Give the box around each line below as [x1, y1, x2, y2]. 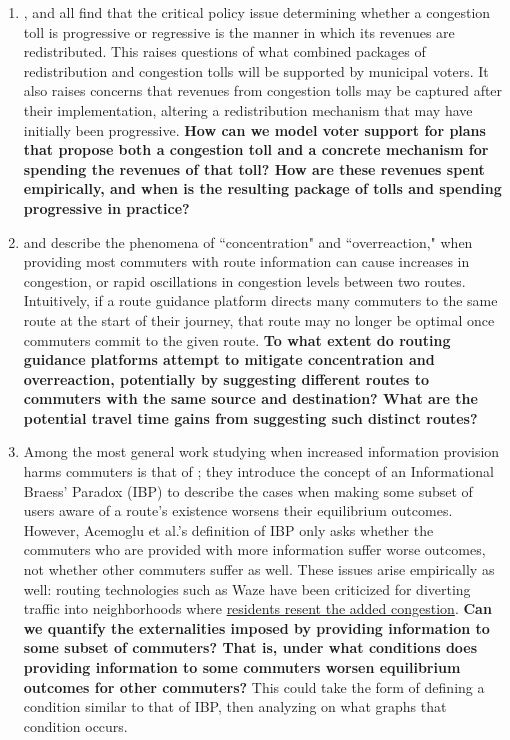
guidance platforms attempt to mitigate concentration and [23, 349, 435, 370]
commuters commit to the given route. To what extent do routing [23, 329, 451, 350]
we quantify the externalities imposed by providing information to [23, 617, 490, 638]
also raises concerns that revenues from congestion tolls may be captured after [23, 80, 503, 101]
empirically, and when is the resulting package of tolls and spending [23, 178, 502, 199]
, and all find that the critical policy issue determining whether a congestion [23, 2, 491, 22]
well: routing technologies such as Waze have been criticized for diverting [23, 578, 471, 599]
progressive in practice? [23, 197, 190, 218]
